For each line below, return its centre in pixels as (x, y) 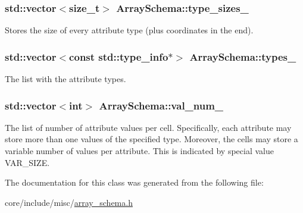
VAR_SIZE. (27, 162)
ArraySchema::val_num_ (161, 105)
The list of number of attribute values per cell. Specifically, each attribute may (148, 127)
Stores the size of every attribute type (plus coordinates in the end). (129, 30)
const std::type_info (119, 56)
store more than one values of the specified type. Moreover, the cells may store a (151, 139)
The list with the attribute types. (65, 79)
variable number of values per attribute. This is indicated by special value (139, 151)
